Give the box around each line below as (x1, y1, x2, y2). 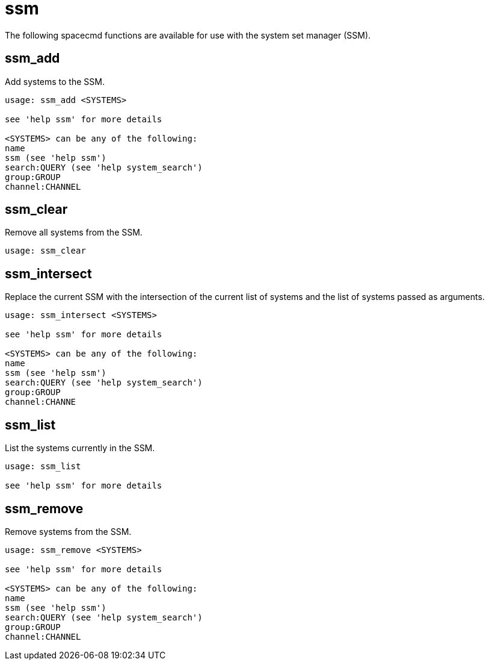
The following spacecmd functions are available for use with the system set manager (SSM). (5, 30, 371, 40)
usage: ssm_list (5, 461, 81, 472)
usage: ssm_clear (5, 246, 86, 256)
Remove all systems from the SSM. (5, 227, 143, 238)
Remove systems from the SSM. (5, 526, 132, 537)
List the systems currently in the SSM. (5, 443, 155, 454)
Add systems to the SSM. (5, 76, 105, 87)
